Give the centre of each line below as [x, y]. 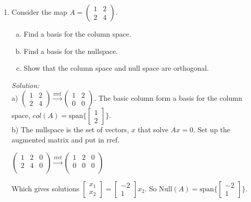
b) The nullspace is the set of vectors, [70, 129]
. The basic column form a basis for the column [168, 98]
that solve [153, 129]
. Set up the [212, 129]
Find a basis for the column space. [78, 34]
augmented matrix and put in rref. [66, 139]
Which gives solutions [45, 188]
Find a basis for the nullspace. [71, 51]
